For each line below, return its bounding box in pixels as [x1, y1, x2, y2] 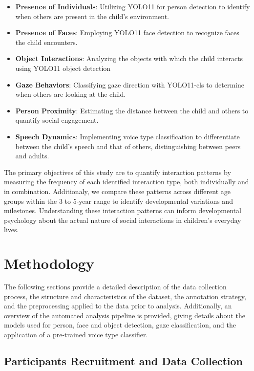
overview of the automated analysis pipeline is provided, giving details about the [4, 310, 245, 320]
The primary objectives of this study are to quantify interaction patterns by [4, 167, 231, 177]
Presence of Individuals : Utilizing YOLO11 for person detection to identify [15, 1, 250, 11]
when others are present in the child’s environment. [15, 11, 169, 21]
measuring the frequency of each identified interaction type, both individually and [4, 176, 249, 187]
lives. [4, 224, 19, 235]
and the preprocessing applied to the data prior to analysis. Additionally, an [4, 301, 232, 311]
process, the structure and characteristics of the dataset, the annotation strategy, [4, 291, 246, 301]
